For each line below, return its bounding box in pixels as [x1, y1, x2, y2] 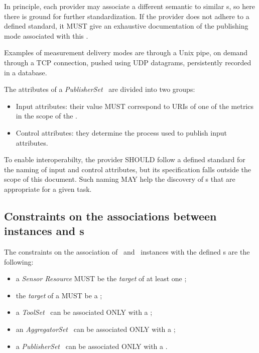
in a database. [4, 67, 47, 77]
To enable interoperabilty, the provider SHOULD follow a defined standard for [4, 154, 245, 165]
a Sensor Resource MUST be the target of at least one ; [16, 273, 187, 284]
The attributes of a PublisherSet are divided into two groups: [4, 84, 195, 94]
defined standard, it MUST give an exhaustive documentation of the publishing [4, 21, 248, 31]
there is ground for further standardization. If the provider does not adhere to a [4, 11, 249, 21]
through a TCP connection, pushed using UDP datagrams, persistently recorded [4, 57, 251, 67]
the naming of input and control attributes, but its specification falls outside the [4, 164, 251, 174]
